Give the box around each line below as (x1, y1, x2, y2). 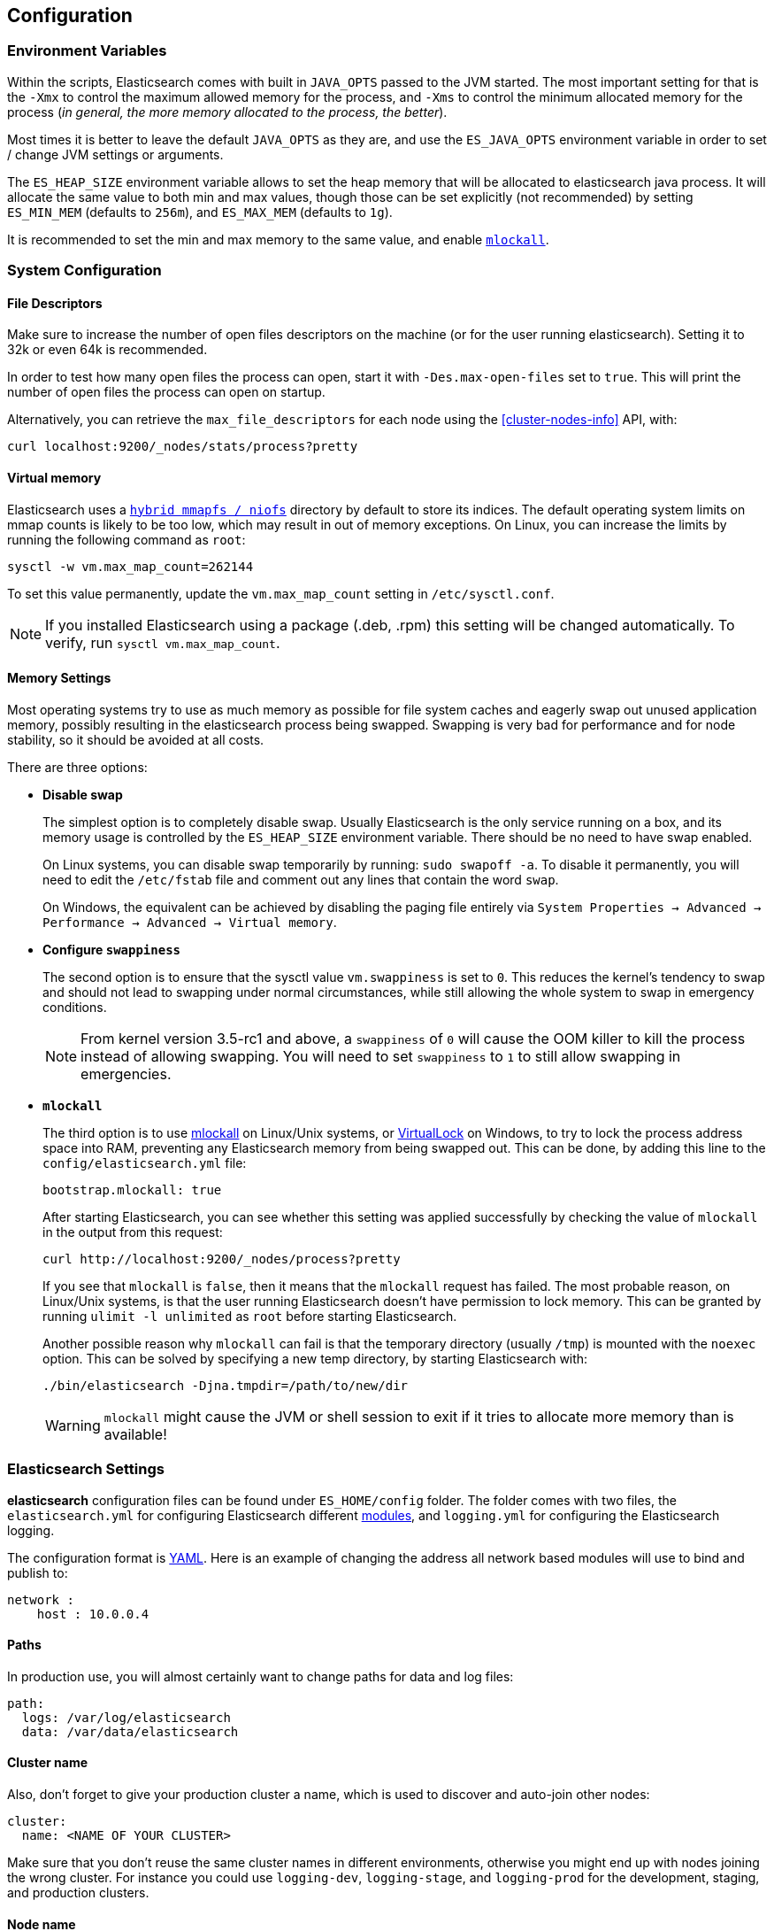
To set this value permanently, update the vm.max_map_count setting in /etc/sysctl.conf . (7, 585, 555, 601)
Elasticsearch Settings (7, 1460, 165, 1479)
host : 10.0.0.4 (36, 1606, 149, 1621)
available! (103, 1425, 167, 1443)
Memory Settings (7, 670, 111, 686)
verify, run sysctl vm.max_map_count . (45, 633, 280, 652)
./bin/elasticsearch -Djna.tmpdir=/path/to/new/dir (42, 1378, 409, 1393)
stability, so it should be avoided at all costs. (7, 731, 264, 747)
